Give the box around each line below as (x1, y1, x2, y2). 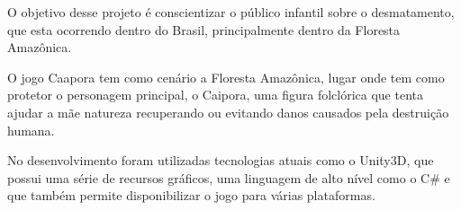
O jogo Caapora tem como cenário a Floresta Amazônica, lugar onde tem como (7, 67, 445, 86)
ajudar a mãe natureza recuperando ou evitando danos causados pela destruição (7, 102, 449, 121)
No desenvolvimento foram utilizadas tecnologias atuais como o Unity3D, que (7, 151, 434, 170)
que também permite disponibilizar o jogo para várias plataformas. (7, 186, 375, 205)
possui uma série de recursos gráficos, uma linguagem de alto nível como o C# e (7, 168, 450, 187)
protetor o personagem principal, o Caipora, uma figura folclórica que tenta (7, 85, 423, 104)
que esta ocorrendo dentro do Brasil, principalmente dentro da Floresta (7, 20, 401, 39)
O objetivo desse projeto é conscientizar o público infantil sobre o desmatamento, (7, 3, 455, 21)
